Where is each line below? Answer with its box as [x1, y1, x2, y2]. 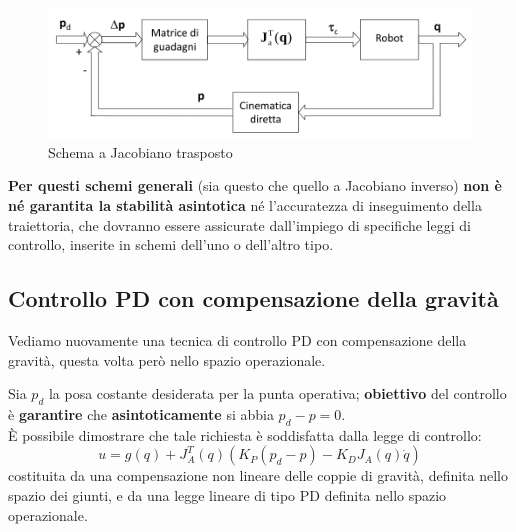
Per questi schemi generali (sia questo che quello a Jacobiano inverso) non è [8, 175, 502, 196]
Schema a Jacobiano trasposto [48, 141, 233, 162]
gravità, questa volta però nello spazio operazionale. [8, 349, 326, 370]
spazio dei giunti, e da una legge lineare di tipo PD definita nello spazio [8, 484, 447, 505]
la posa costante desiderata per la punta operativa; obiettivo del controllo [48, 383, 507, 404]
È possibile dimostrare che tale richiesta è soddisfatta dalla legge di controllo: [8, 424, 482, 445]
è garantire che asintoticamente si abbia [8, 404, 274, 424]
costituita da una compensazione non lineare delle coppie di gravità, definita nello [8, 465, 508, 486]
